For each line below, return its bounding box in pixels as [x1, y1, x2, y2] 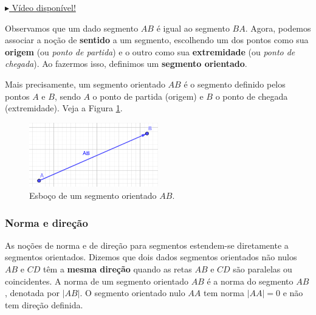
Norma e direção [5, 215, 88, 230]
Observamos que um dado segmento [5, 21, 139, 34]
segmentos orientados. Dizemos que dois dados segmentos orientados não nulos [5, 251, 297, 263]
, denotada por [5, 286, 60, 299]
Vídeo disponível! [12, 1, 76, 13]
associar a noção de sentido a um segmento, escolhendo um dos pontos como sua [5, 33, 309, 46]
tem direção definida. [5, 298, 83, 311]
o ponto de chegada [215, 89, 288, 102]
